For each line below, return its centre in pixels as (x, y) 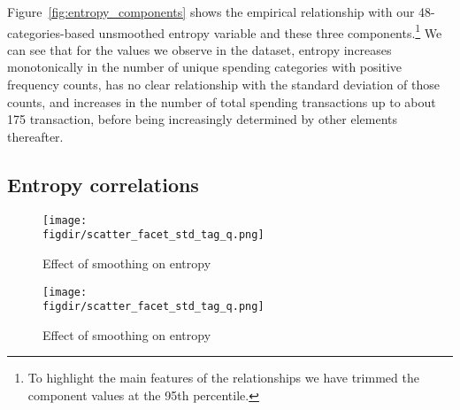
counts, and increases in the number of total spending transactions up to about (222, 101)
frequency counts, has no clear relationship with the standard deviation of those (224, 85)
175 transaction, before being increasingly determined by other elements (203, 119)
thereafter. (35, 136)
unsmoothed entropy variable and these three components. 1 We (270, 31)
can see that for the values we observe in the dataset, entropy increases (199, 49)
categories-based (51, 32)
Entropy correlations (103, 184)
